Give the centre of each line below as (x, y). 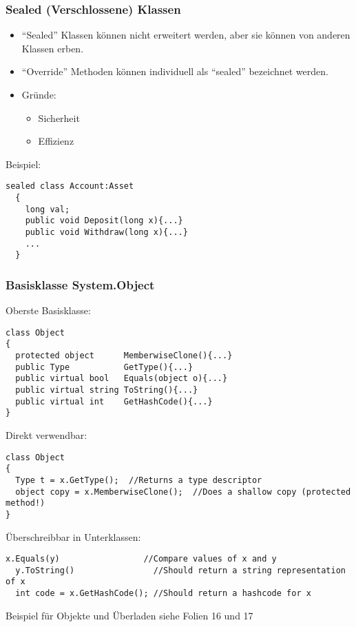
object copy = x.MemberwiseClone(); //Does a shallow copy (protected (183, 492)
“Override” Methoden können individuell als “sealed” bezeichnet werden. (175, 71)
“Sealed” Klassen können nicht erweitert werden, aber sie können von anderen (186, 35)
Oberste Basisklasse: (48, 310)
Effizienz (56, 141)
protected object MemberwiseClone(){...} (124, 356)
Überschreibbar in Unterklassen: (73, 536)
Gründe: (39, 94)
